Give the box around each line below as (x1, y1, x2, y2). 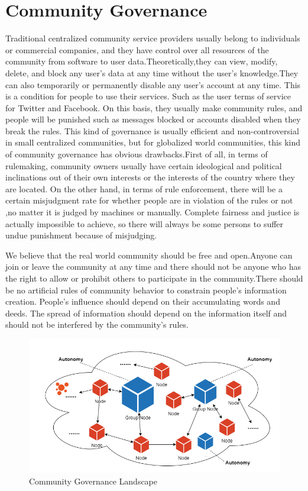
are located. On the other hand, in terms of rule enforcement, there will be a (5, 182, 283, 195)
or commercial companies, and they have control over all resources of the (5, 43, 269, 56)
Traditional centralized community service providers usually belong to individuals (5, 32, 300, 44)
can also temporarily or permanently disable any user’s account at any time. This (5, 78, 301, 91)
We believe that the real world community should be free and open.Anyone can (5, 248, 293, 261)
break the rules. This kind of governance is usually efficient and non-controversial (5, 124, 299, 137)
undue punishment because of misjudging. (5, 229, 157, 241)
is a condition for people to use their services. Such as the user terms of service (5, 90, 291, 102)
